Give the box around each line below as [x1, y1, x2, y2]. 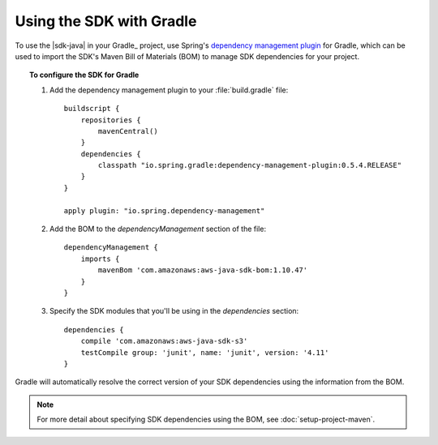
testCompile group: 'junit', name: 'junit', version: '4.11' [80, 348, 329, 357]
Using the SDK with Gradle [15, 12, 197, 30]
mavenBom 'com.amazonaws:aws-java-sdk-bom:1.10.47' [97, 266, 308, 275]
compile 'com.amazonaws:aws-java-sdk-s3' [80, 336, 248, 346]
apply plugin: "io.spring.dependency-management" [63, 206, 265, 215]
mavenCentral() [97, 126, 158, 135]
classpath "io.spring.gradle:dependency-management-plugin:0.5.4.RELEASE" [97, 160, 401, 170]
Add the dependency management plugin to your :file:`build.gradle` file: [49, 85, 289, 95]
